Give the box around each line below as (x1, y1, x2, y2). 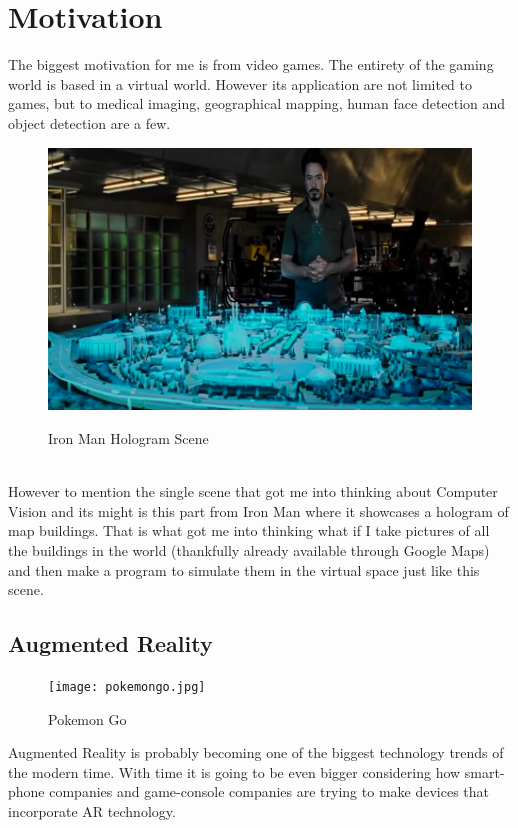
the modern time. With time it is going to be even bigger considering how (8, 761, 461, 782)
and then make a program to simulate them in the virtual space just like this (8, 559, 480, 580)
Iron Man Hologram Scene (48, 427, 209, 448)
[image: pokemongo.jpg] (48, 679, 206, 694)
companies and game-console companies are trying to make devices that (49, 781, 489, 802)
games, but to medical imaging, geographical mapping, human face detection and (8, 93, 506, 114)
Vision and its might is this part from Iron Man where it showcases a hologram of (8, 500, 509, 521)
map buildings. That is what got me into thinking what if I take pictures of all (8, 520, 490, 541)
